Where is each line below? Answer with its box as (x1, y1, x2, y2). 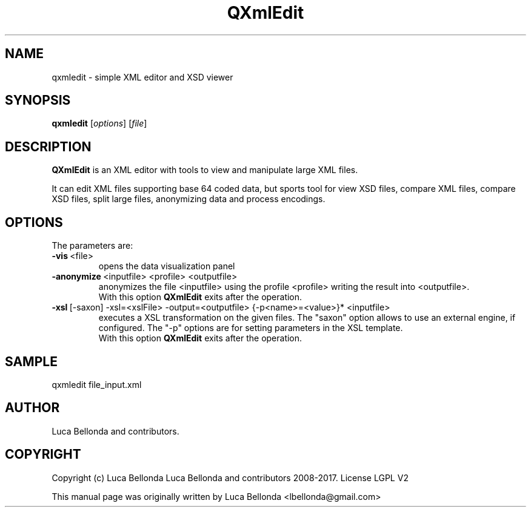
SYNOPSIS (5, 93, 71, 108)
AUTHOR (5, 400, 60, 416)
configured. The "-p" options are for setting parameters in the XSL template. (98, 323, 403, 333)
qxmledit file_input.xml (52, 379, 142, 390)
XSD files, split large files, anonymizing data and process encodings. (52, 194, 326, 205)
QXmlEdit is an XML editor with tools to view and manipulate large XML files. (52, 165, 358, 176)
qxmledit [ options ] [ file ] (52, 118, 147, 129)
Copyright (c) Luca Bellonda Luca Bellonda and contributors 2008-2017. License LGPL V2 (52, 472, 409, 483)
